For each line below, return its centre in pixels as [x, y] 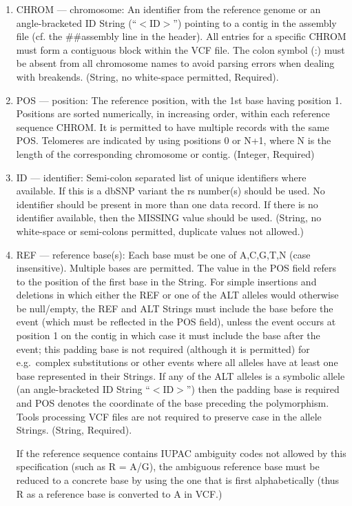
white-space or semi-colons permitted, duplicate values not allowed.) [160, 231]
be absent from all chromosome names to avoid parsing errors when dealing [175, 63]
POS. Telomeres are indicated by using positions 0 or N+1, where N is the [174, 140]
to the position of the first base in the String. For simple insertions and [166, 281]
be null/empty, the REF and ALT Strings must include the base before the [175, 308]
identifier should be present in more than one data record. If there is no [167, 204]
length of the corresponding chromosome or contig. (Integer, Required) [165, 153]
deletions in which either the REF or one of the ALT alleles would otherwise [177, 295]
